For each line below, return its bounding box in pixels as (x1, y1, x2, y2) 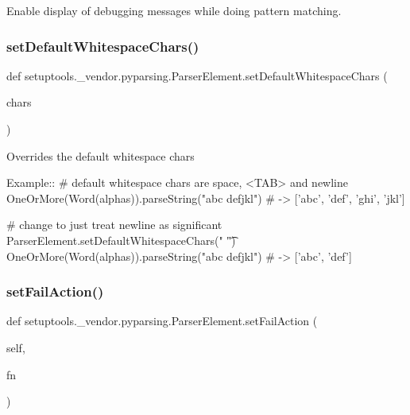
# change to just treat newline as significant (6, 216, 222, 233)
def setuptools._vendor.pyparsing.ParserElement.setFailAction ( (6, 312, 318, 329)
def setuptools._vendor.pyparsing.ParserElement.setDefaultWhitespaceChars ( (6, 67, 388, 83)
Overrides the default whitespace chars (6, 147, 195, 164)
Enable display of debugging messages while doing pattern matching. (6, 2, 342, 18)
